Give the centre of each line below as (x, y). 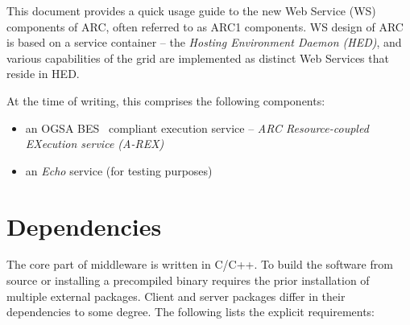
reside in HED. (43, 74)
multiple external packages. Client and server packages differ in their (176, 296)
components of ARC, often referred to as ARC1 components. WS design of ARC (205, 26)
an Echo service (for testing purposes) (119, 170)
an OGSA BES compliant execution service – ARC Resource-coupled (197, 128)
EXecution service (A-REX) (95, 144)
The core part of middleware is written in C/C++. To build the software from (200, 264)
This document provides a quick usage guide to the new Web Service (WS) (191, 10)
